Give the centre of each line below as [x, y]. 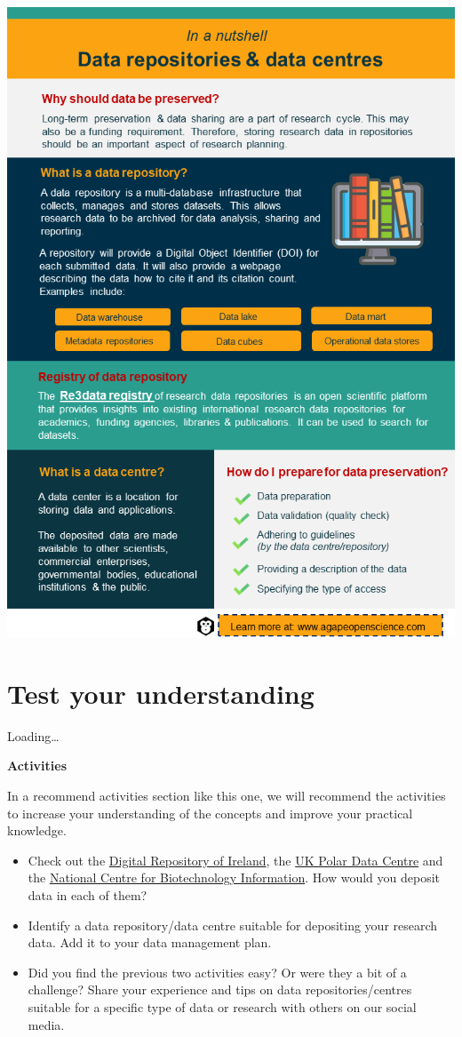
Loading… [33, 735]
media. [46, 1024]
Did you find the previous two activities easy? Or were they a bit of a [217, 972]
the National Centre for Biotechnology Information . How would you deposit [234, 877]
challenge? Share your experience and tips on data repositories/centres [220, 989]
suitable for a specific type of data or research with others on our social [222, 1006]
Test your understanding [161, 693]
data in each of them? [88, 894]
